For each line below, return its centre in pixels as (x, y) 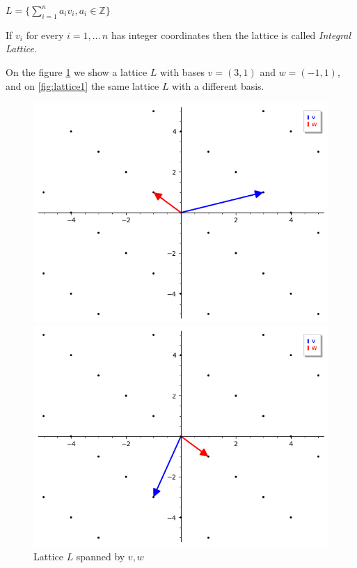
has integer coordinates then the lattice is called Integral (231, 34)
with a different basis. (218, 85)
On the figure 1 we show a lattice (77, 71)
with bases (182, 71)
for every (45, 34)
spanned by (101, 556)
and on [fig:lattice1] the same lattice (82, 85)
